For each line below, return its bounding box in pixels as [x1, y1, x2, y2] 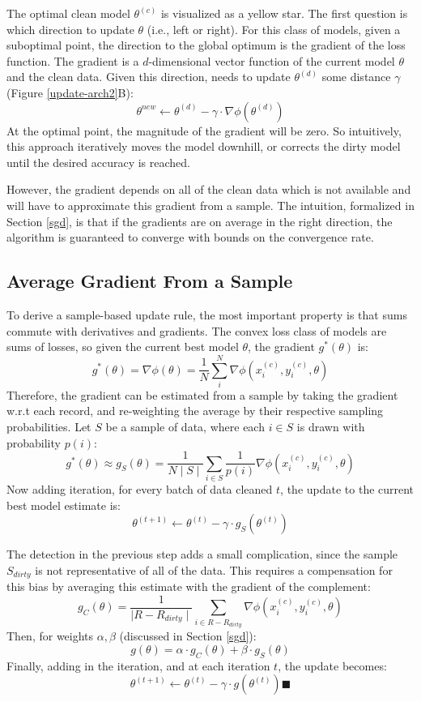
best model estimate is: [6, 496, 121, 513]
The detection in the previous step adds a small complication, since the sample [6, 546, 398, 563]
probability [6, 434, 61, 451]
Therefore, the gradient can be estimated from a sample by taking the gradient [6, 386, 398, 403]
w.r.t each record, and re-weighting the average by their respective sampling [6, 402, 384, 419]
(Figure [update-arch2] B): [6, 83, 134, 101]
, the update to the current [280, 481, 415, 497]
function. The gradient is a [6, 52, 139, 69]
